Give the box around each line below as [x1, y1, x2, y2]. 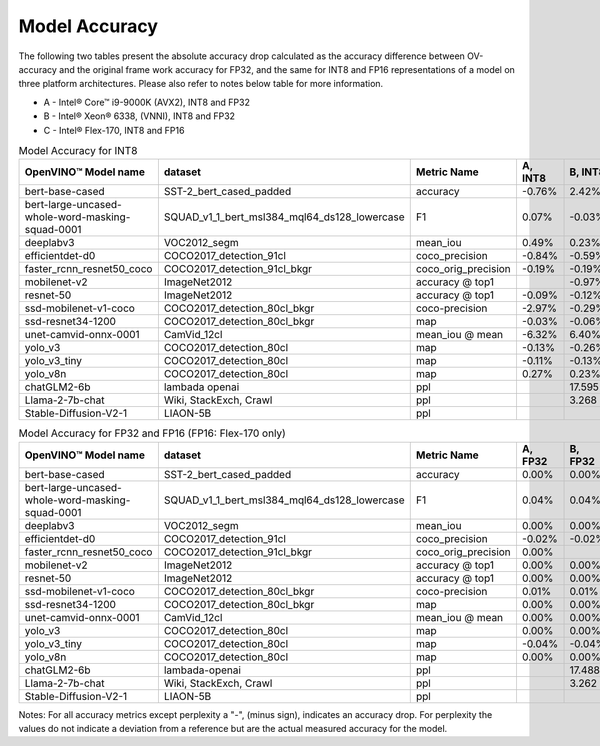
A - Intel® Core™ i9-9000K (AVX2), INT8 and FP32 [43, 96, 250, 108]
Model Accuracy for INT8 [18, 144, 138, 158]
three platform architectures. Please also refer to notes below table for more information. [18, 78, 384, 90]
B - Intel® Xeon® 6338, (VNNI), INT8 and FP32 [43, 110, 235, 122]
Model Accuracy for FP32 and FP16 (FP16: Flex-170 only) [18, 426, 287, 440]
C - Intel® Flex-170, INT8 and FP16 [43, 124, 185, 136]
